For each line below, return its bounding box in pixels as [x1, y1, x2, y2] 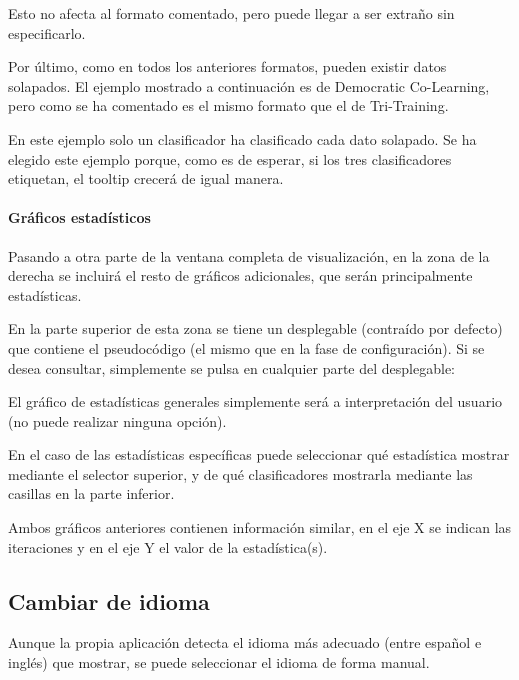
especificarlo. [8, 22, 86, 43]
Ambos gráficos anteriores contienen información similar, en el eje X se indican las [8, 517, 512, 538]
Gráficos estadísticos [8, 207, 151, 228]
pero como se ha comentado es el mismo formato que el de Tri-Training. [8, 95, 449, 116]
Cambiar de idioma [8, 585, 210, 616]
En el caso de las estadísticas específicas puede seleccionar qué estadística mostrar [8, 444, 510, 465]
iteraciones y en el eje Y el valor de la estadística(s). [8, 536, 328, 557]
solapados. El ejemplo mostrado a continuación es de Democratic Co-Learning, [8, 75, 490, 96]
